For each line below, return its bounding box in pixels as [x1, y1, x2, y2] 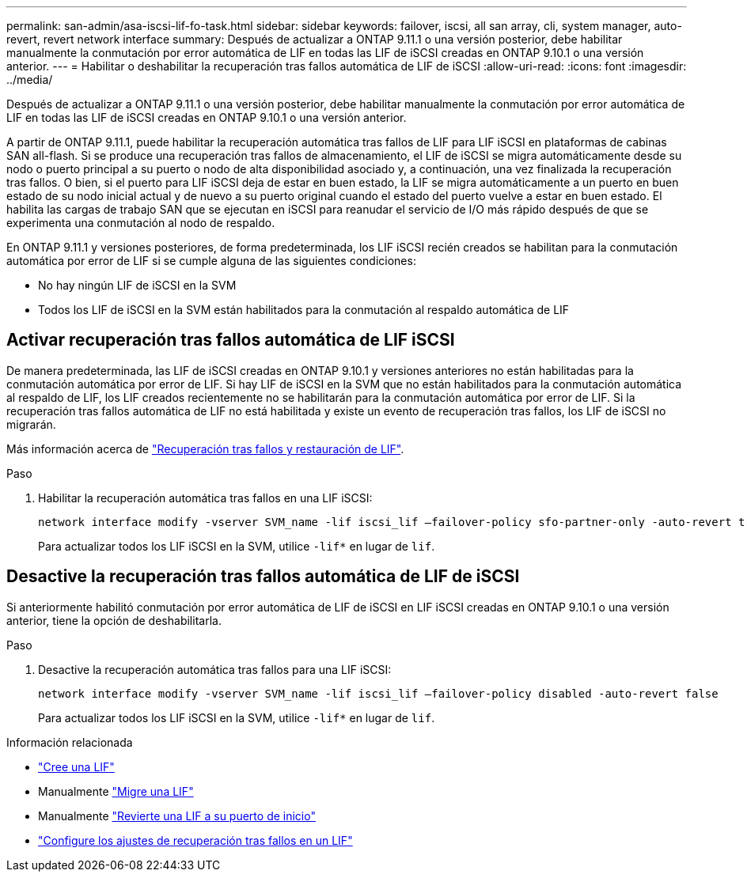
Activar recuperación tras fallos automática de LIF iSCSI [6, 330, 455, 350]
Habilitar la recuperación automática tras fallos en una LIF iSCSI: [38, 490, 373, 505]
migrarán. [6, 417, 56, 431]
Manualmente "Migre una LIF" [38, 784, 194, 798]
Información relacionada [6, 735, 133, 749]
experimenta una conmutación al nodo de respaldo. [6, 216, 275, 229]
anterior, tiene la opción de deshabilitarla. [6, 613, 222, 627]
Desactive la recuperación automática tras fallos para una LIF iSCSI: [38, 662, 392, 676]
